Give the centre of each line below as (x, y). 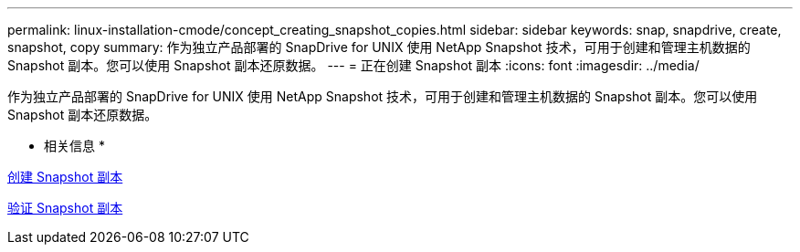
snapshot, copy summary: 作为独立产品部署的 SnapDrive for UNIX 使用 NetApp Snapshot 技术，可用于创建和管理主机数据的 (379, 47)
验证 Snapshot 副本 (65, 208)
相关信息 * (74, 146)
